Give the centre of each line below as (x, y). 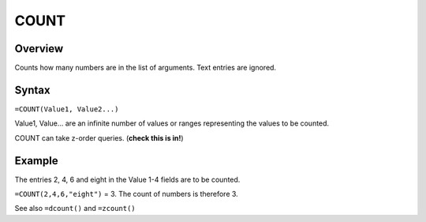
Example (36, 161)
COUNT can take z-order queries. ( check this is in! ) (99, 137)
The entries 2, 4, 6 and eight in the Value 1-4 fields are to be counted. (127, 179)
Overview (39, 49)
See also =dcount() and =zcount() (75, 209)
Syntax (32, 90)
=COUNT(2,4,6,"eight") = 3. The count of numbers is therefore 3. (126, 194)
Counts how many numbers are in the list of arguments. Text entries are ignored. (145, 68)
